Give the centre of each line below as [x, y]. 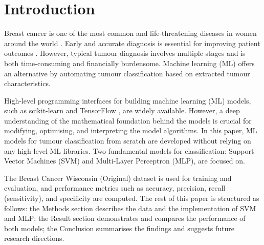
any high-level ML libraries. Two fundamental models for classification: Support [129, 150]
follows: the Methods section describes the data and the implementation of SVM [130, 208]
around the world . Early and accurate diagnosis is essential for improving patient [132, 43]
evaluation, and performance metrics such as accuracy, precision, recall [115, 188]
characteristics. [27, 83]
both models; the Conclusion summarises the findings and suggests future [119, 228]
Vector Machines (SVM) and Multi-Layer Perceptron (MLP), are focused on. [125, 161]
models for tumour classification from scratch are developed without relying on [128, 141]
